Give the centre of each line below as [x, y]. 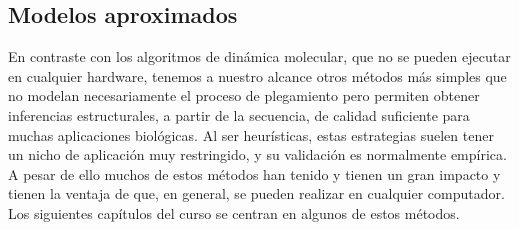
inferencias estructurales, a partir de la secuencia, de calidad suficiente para [239, 114]
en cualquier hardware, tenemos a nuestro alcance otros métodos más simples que [257, 75]
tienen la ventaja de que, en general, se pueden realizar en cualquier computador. [256, 193]
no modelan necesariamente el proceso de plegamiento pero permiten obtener [244, 95]
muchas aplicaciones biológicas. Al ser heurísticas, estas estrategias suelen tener [251, 134]
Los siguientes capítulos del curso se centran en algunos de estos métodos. [234, 212]
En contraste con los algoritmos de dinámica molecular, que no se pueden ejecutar [259, 56]
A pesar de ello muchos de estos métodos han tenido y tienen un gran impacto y [254, 173]
